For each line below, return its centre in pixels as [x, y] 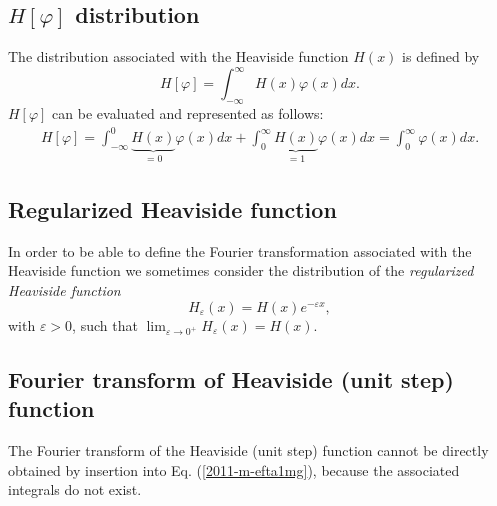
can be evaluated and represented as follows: [188, 113]
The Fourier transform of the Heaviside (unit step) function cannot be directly [248, 449]
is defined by [441, 56]
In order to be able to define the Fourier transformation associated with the [240, 250]
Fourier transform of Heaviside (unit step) [231, 378]
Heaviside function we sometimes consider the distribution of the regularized [241, 270]
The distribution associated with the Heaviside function [178, 56]
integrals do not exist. [75, 489]
